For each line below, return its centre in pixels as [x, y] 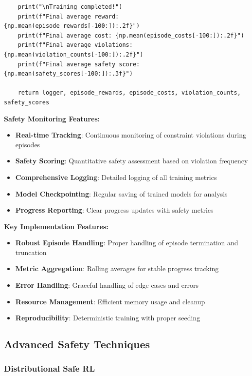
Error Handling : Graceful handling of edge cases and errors [107, 285]
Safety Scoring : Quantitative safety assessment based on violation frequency [132, 161]
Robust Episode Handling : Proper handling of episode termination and [127, 243]
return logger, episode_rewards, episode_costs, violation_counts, [129, 93]
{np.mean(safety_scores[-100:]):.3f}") [68, 74]
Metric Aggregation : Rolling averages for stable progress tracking [117, 268]
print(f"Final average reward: [68, 16]
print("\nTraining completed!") [70, 7]
